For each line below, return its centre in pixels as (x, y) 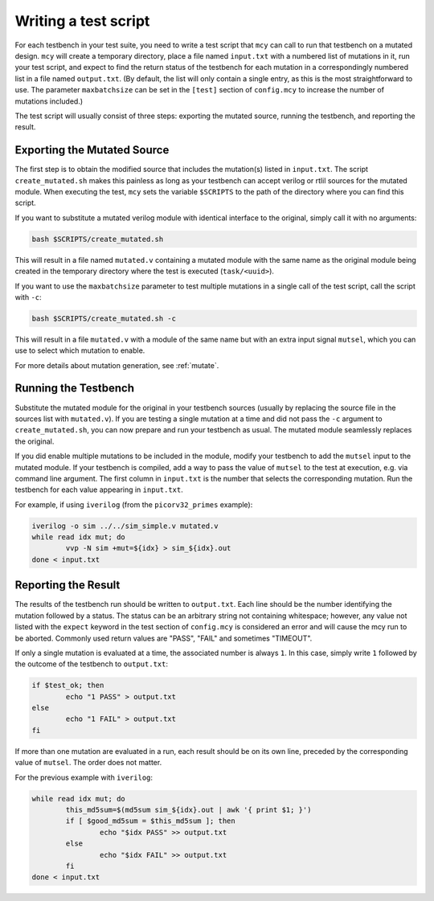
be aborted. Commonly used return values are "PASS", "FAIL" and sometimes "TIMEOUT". (164, 638)
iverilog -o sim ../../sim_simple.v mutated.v (125, 526)
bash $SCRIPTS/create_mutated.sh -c (104, 318)
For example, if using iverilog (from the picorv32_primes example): (134, 504)
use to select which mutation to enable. (80, 350)
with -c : (28, 297)
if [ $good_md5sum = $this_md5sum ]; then (151, 821)
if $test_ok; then (68, 686)
